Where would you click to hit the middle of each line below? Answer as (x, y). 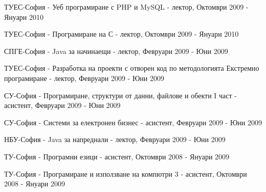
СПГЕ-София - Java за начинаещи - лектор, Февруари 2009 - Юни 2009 (116, 51)
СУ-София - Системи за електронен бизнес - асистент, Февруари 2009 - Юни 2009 (133, 122)
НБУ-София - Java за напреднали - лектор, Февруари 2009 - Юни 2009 (115, 139)
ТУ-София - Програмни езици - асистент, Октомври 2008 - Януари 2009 (117, 156)
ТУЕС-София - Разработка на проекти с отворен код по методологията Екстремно (132, 68)
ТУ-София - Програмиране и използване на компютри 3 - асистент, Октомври (126, 173)
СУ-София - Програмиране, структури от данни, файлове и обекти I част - (120, 95)
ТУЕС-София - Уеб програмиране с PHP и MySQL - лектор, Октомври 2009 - (126, 7)
